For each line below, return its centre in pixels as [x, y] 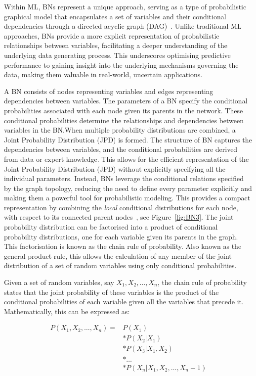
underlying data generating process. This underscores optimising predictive [117, 55]
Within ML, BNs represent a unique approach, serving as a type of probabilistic [125, 6]
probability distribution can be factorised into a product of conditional [111, 227]
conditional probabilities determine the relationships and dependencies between [124, 120]
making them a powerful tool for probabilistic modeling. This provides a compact [127, 198]
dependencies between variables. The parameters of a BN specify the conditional [126, 101]
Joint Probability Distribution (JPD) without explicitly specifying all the [115, 168]
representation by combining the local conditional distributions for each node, [121, 207]
